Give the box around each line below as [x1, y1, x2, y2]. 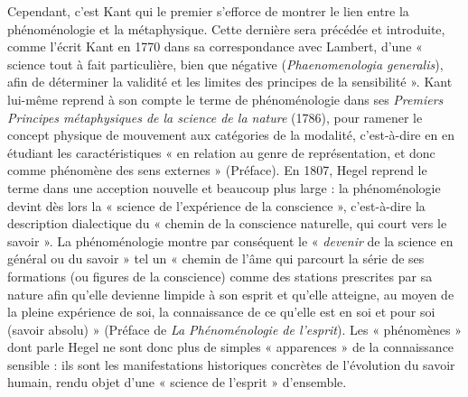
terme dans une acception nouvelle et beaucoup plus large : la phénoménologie [7, 178, 441, 197]
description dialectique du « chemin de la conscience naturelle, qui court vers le [7, 214, 447, 233]
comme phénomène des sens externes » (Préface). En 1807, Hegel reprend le [7, 161, 427, 180]
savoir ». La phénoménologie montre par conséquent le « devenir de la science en [7, 231, 454, 250]
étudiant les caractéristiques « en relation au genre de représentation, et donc [7, 143, 435, 162]
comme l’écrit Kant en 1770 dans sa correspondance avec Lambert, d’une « [7, 37, 423, 56]
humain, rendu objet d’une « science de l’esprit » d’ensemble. [7, 373, 347, 392]
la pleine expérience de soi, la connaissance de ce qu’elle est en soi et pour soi [7, 302, 435, 321]
